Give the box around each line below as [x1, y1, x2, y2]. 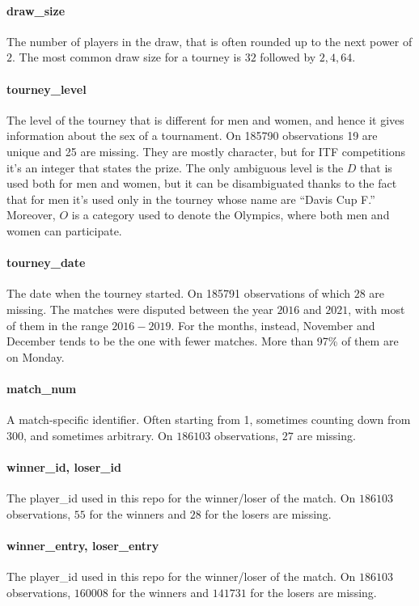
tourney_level [6, 80, 87, 97]
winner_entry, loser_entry [6, 536, 159, 553]
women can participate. [6, 222, 122, 239]
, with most [348, 300, 405, 317]
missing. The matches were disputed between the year [6, 300, 273, 317]
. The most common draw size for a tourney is [12, 49, 242, 66]
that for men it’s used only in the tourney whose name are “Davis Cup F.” [6, 190, 375, 207]
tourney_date [6, 254, 86, 271]
